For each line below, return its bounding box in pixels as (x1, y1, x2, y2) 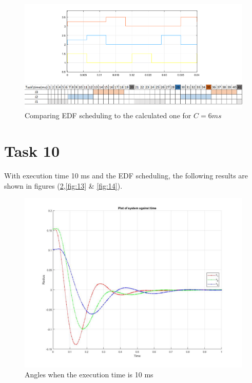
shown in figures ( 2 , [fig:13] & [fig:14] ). (4, 180, 123, 191)
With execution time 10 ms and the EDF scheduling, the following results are (4, 170, 248, 180)
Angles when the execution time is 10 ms (25, 369, 153, 380)
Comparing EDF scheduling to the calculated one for (25, 110, 191, 121)
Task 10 (4, 140, 60, 161)
